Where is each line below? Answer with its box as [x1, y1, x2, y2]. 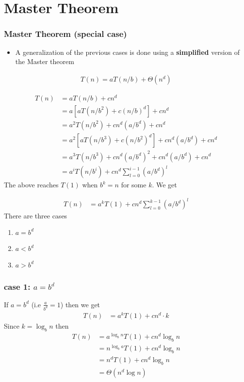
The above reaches [4, 180, 59, 190]
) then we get [60, 299, 100, 309]
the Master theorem [15, 56, 74, 66]
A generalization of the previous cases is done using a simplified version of [15, 47, 240, 57]
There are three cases [4, 211, 67, 221]
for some [121, 180, 146, 190]
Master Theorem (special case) [4, 28, 127, 40]
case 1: [4, 280, 31, 292]
